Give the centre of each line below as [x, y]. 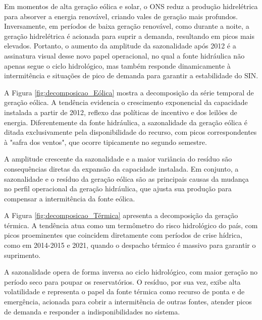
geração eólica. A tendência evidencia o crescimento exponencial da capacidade [126, 102]
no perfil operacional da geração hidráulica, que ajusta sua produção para [118, 189]
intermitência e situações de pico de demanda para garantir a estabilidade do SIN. [131, 75]
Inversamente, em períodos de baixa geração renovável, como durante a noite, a [127, 26]
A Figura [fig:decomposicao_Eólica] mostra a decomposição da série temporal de [129, 92]
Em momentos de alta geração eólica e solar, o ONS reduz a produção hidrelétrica [131, 6]
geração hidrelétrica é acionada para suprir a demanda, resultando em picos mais [129, 36]
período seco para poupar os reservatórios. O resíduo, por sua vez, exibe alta [122, 281]
